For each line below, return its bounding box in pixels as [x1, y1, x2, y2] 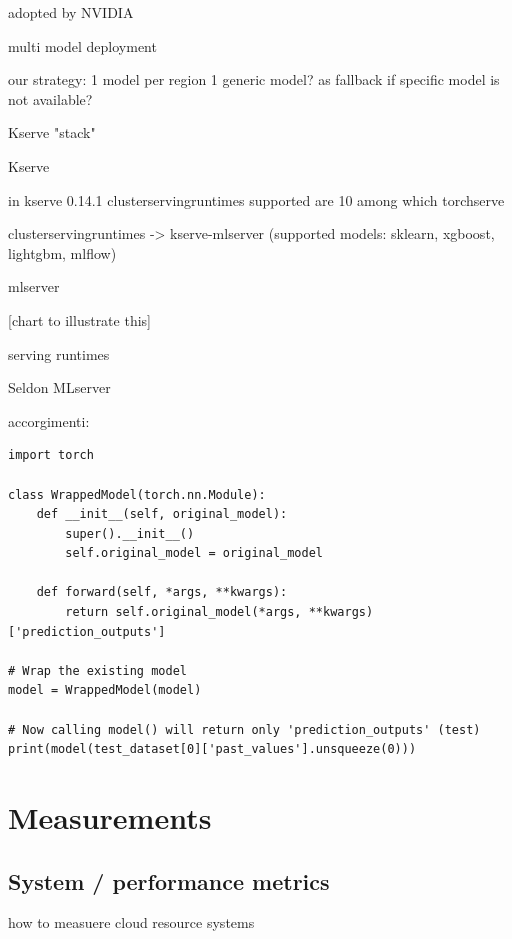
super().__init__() [65, 526, 195, 541]
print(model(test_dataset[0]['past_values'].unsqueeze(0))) [8, 742, 417, 757]
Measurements [8, 797, 212, 837]
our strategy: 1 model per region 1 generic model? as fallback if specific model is [8, 69, 500, 90]
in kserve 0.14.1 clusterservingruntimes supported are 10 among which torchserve [8, 189, 505, 210]
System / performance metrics [8, 865, 330, 896]
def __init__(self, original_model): [36, 507, 288, 522]
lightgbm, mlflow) [8, 242, 117, 263]
